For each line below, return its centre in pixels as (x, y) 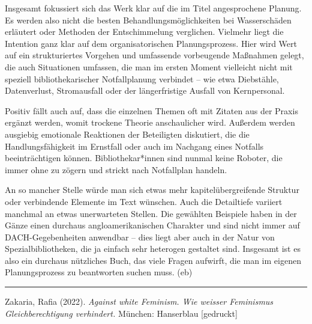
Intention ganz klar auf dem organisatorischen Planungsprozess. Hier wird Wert (151, 43)
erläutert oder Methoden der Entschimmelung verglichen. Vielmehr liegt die (144, 32)
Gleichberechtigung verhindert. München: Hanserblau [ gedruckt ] (121, 313)
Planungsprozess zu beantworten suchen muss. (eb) (99, 272)
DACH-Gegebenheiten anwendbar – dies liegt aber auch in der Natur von (140, 237)
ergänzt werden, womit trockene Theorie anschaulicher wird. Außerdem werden (150, 122)
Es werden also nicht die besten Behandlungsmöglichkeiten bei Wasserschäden (148, 20)
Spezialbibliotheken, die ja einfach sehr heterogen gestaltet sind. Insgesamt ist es (153, 249)
